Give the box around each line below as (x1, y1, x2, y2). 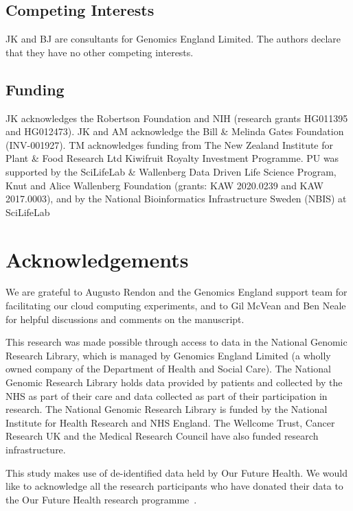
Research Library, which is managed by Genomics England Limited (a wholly (5, 348, 331, 362)
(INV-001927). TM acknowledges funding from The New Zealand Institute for (5, 137, 334, 152)
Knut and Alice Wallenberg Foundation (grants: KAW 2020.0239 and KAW (5, 178, 323, 192)
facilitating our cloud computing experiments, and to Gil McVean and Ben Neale (5, 298, 346, 313)
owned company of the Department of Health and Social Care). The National (5, 361, 331, 376)
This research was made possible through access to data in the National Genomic (5, 335, 348, 349)
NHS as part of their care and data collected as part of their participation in (5, 388, 328, 403)
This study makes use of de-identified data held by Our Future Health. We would (5, 465, 348, 479)
